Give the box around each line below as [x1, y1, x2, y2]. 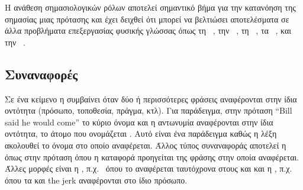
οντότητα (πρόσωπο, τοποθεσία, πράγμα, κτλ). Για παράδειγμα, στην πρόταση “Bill [5, 104, 292, 117]
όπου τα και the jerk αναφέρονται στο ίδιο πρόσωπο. [5, 173, 188, 186]
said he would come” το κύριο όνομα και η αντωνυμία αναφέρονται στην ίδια [5, 115, 273, 128]
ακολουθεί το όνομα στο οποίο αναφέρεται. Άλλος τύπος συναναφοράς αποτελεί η [5, 139, 286, 151]
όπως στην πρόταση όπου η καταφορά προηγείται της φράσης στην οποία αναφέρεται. [5, 150, 299, 163]
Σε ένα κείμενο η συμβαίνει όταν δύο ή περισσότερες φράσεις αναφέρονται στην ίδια [5, 92, 297, 105]
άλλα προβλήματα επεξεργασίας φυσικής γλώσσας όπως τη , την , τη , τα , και [5, 24, 292, 37]
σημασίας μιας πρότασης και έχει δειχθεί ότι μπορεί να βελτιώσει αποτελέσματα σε [5, 12, 289, 25]
